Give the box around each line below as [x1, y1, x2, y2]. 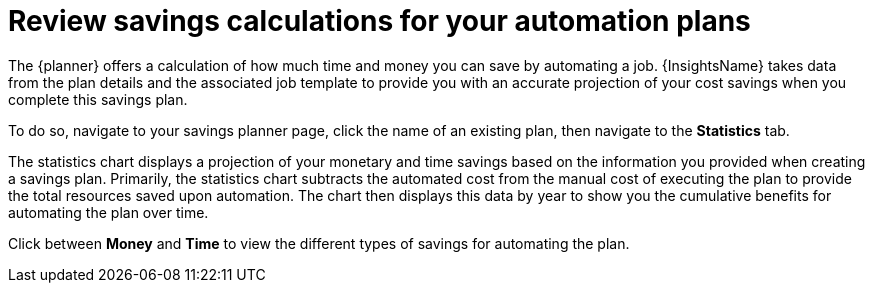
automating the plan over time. [8, 203, 209, 221]
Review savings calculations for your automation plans [8, 4, 751, 38]
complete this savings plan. [8, 90, 188, 108]
